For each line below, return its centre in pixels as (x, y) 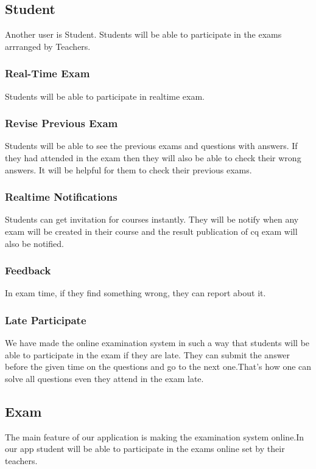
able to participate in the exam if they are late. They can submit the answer (148, 354)
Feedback (28, 270)
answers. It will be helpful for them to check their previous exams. (128, 169)
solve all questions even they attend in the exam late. (104, 379)
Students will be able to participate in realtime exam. (105, 96)
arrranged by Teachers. (48, 46)
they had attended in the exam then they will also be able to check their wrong (153, 158)
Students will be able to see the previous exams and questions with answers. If (151, 146)
